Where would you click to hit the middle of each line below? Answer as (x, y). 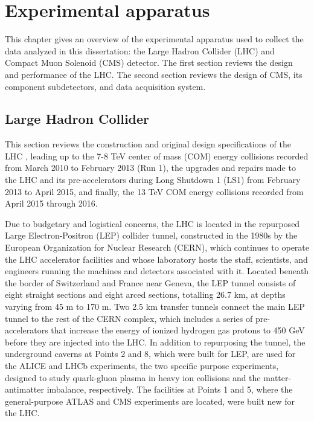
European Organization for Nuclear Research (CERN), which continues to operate (157, 247)
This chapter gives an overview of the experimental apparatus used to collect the (154, 39)
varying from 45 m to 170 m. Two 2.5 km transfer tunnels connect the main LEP (155, 307)
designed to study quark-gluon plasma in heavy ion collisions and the (133, 377)
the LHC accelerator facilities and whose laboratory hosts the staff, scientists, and (156, 259)
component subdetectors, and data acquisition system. (105, 86)
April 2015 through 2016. (51, 203)
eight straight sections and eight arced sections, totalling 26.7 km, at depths (145, 294)
